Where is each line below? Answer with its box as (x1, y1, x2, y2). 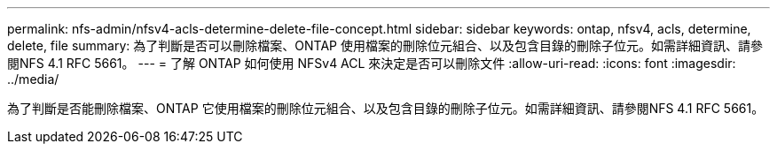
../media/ (7, 72, 59, 87)
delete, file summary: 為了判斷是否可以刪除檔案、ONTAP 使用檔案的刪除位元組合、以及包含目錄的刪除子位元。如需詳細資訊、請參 (7, 38, 763, 53)
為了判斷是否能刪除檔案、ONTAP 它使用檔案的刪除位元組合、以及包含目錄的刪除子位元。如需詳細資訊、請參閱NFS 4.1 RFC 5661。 (7, 101, 765, 116)
